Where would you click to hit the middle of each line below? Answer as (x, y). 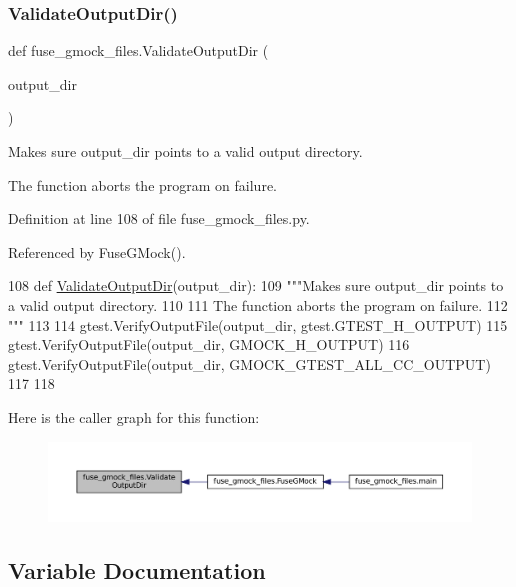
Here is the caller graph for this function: (134, 416)
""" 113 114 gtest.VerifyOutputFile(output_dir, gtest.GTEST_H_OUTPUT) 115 (258, 324)
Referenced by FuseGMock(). (97, 251)
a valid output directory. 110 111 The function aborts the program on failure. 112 (258, 304)
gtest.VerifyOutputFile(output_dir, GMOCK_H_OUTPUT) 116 (209, 344)
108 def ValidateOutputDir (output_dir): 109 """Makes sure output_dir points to (256, 285)
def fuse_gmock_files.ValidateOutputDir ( (138, 50)
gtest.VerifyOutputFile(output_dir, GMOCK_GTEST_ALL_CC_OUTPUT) (249, 363)
